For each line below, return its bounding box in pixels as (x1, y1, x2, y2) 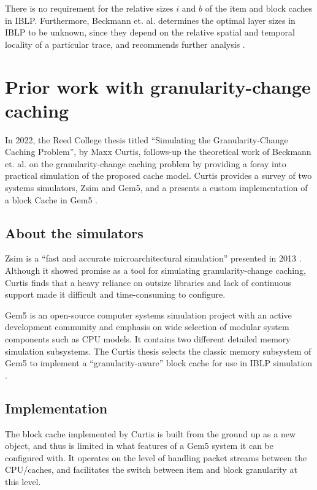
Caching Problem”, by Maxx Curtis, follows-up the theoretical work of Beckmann (5, 145, 311, 158)
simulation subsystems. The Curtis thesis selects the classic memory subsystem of (5, 344, 311, 357)
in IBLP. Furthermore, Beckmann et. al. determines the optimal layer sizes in (5, 13, 296, 26)
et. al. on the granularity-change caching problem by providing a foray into (5, 157, 286, 170)
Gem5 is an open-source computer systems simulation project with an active (5, 308, 292, 321)
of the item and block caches (205, 2, 313, 14)
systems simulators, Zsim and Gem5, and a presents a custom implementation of (5, 181, 308, 194)
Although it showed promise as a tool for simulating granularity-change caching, (5, 264, 306, 277)
